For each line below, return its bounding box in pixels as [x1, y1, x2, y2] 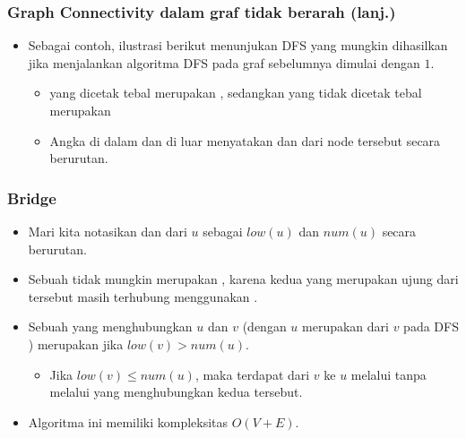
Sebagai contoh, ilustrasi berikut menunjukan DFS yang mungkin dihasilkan [28, 36, 448, 55]
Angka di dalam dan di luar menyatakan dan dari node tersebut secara [49, 131, 441, 150]
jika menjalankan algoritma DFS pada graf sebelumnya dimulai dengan [28, 53, 420, 72]
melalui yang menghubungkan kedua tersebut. [49, 382, 303, 401]
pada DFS [403, 317, 459, 336]
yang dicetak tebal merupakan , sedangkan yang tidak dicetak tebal [49, 83, 422, 102]
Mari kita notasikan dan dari [28, 222, 187, 240]
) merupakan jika [28, 334, 124, 353]
